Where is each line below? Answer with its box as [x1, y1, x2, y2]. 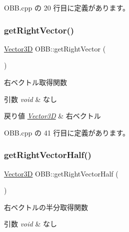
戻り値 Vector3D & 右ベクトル [4, 110, 101, 121]
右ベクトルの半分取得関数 [4, 201, 88, 212]
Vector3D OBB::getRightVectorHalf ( [4, 168, 118, 178]
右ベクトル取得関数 [4, 77, 67, 87]
